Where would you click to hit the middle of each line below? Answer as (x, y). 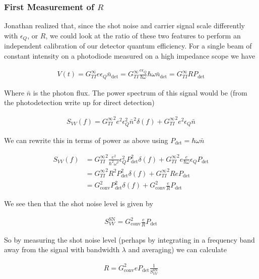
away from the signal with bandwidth (62, 249)
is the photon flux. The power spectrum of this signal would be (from (140, 92)
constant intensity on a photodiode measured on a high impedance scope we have (130, 55)
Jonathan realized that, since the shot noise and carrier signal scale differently (124, 26)
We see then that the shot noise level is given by (79, 203)
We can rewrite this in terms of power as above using (86, 140)
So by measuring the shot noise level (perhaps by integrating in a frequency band (129, 239)
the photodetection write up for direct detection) (79, 102)
